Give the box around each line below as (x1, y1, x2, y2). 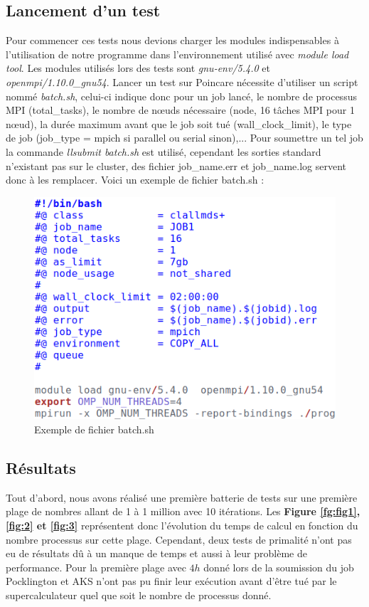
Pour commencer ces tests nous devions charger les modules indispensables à (6, 33, 339, 48)
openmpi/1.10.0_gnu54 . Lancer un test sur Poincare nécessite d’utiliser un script (6, 74, 358, 89)
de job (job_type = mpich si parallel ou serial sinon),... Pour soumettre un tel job (6, 130, 363, 145)
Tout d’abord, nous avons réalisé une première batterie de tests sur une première (6, 490, 358, 505)
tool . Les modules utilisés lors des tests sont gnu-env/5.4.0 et (6, 60, 270, 75)
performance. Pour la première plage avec (6, 559, 186, 574)
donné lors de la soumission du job (203, 559, 354, 574)
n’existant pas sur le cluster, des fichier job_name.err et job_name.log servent (6, 158, 347, 173)
